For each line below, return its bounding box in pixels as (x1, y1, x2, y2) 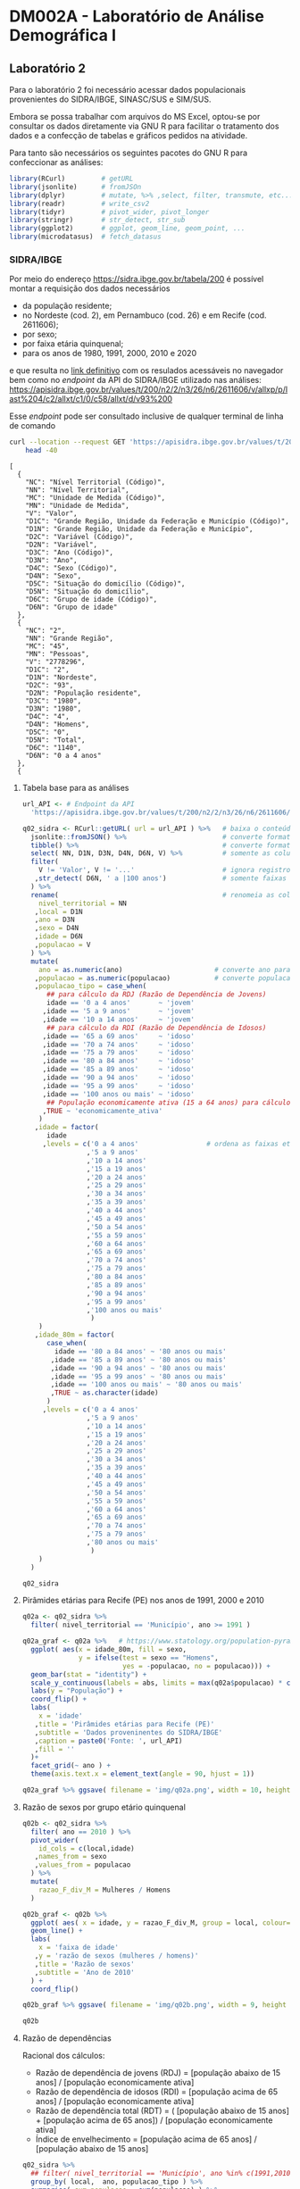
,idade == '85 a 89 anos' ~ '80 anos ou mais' (50, 1355, 227, 1364)
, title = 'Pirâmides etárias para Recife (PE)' (34, 1719, 215, 1728)
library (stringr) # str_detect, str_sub (9, 216, 186, 225)
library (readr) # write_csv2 (9, 199, 150, 208)
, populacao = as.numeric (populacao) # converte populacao (34, 973, 295, 983)
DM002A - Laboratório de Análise (9, 6, 265, 27)
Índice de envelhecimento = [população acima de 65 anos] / (35, 2134, 257, 2144)
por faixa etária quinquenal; (21, 338, 124, 349)
